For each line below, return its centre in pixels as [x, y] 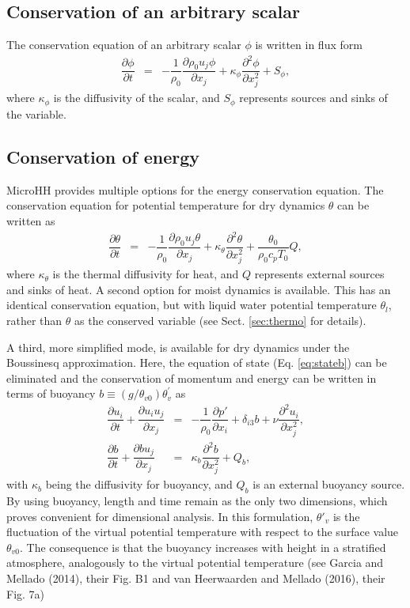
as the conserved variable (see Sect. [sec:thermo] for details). [220, 320]
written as [31, 220]
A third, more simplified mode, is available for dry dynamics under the [178, 347]
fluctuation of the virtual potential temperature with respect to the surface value [203, 532]
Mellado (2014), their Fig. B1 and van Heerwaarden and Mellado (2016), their [196, 578]
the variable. [36, 113]
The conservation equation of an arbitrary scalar [124, 45]
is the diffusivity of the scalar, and [137, 98]
